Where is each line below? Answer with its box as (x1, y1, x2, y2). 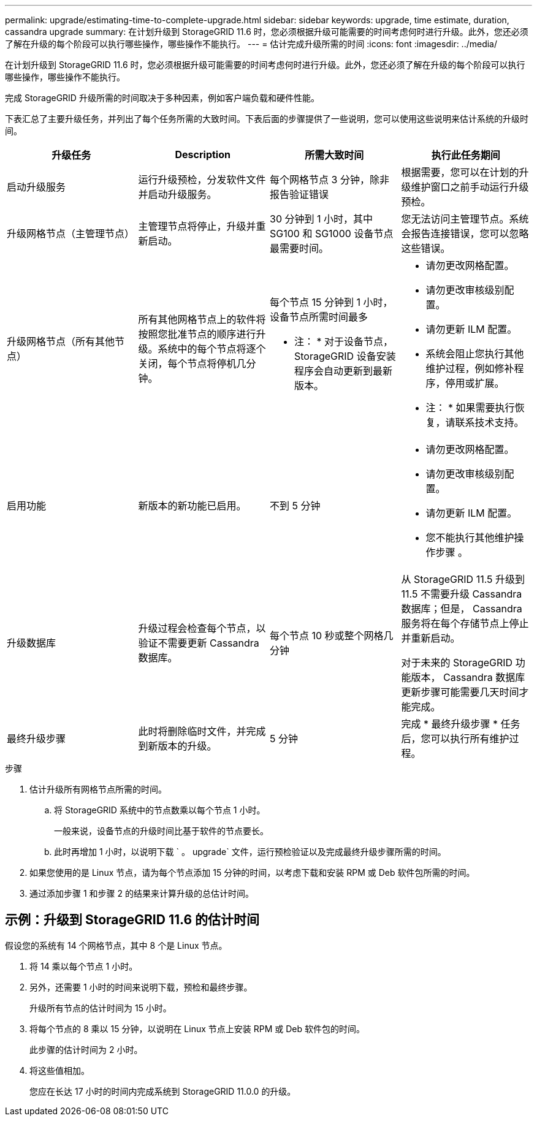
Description (175, 148, 230, 161)
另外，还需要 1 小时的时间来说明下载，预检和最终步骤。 (29, 981, 253, 992)
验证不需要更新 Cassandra (138, 637, 259, 649)
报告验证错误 (270, 188, 329, 200)
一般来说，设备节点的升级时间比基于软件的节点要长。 (54, 826, 268, 836)
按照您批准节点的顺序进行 (138, 328, 256, 340)
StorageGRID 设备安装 (294, 350, 396, 362)
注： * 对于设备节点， (294, 335, 394, 348)
